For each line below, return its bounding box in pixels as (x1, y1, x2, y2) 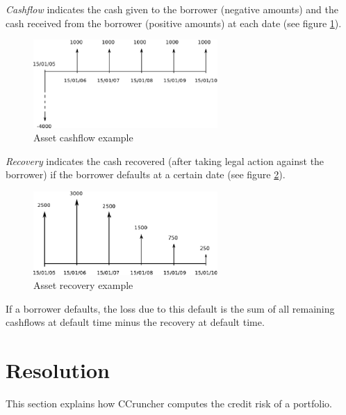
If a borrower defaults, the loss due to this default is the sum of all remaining (6, 301, 335, 315)
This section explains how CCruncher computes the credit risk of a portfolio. (6, 396, 332, 410)
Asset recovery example (33, 277, 133, 292)
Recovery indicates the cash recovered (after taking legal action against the (6, 153, 324, 168)
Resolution (6, 355, 110, 384)
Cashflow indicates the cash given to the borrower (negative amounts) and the (6, 2, 338, 16)
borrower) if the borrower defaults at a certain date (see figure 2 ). (6, 167, 286, 182)
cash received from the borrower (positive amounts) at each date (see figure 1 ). (6, 15, 342, 30)
